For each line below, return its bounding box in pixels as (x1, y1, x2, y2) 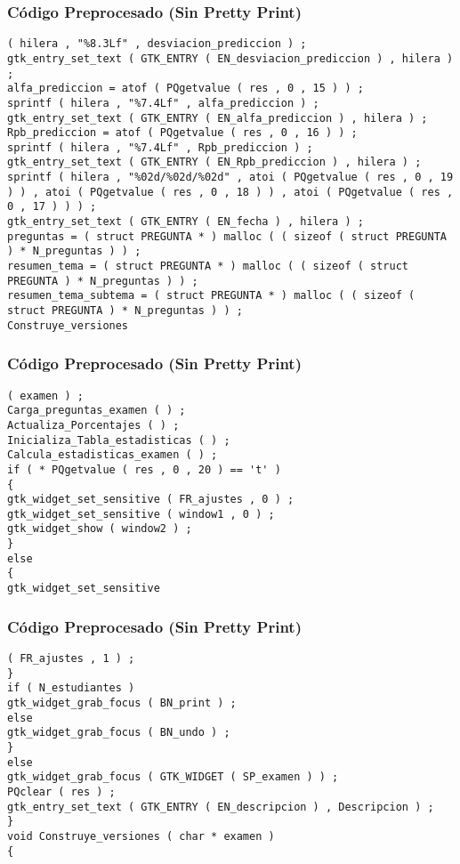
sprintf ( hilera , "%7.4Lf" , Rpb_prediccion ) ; (7, 141, 313, 154)
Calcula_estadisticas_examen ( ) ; (7, 448, 218, 462)
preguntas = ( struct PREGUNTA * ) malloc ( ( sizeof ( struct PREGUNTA (7, 230, 447, 243)
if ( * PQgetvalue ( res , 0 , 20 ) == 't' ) (7, 463, 281, 476)
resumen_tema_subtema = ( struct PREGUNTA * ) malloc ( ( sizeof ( (7, 289, 416, 303)
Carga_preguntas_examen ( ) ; (7, 404, 186, 417)
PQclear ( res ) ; (7, 785, 116, 798)
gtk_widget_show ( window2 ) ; (7, 522, 192, 536)
